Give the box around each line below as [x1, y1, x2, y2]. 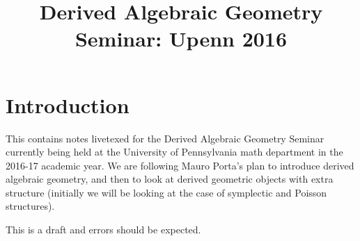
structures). [6, 199, 55, 213]
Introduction [6, 90, 130, 119]
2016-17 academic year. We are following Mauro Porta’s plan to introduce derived [6, 158, 354, 172]
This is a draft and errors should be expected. [6, 222, 201, 237]
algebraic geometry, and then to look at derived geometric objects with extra [6, 172, 334, 186]
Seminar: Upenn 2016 [75, 24, 288, 53]
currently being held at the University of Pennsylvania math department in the [6, 144, 343, 159]
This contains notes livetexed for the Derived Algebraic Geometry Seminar [6, 131, 324, 145]
